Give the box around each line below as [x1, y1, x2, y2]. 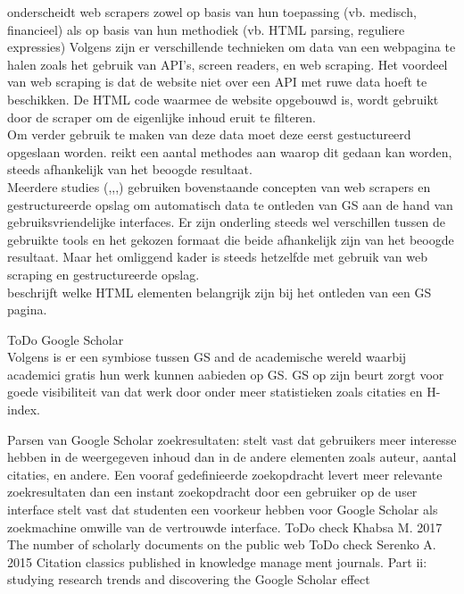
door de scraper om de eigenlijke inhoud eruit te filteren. [7, 107, 317, 126]
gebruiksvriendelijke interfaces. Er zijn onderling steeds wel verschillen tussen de [7, 213, 445, 231]
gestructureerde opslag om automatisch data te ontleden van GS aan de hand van [7, 195, 453, 213]
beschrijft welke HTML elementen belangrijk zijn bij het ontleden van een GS [7, 282, 432, 301]
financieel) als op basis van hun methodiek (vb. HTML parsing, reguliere [7, 20, 405, 38]
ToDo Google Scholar [7, 330, 124, 348]
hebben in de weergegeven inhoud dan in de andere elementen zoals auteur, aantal [7, 448, 457, 466]
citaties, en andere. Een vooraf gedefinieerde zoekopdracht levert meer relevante [7, 464, 443, 483]
